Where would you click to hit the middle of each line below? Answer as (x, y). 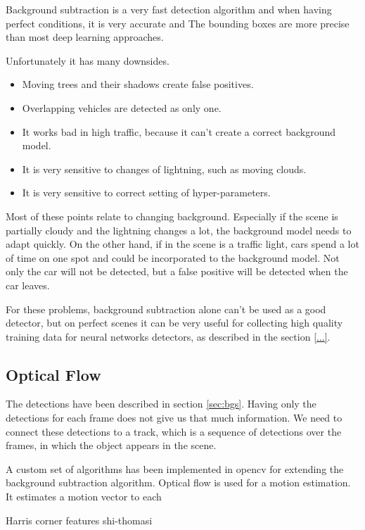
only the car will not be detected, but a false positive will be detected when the (177, 271)
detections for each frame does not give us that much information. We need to (174, 418)
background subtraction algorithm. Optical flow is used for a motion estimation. (178, 482)
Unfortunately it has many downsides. (88, 60)
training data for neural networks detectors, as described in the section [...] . (168, 336)
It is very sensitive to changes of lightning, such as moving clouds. (164, 169)
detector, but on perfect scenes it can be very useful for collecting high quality (174, 323)
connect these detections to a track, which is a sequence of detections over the (174, 431)
